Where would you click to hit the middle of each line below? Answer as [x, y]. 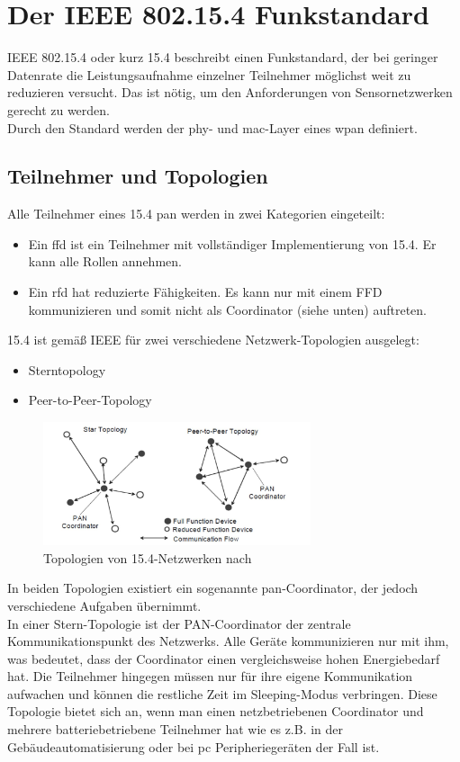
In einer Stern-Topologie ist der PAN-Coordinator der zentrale [179, 623]
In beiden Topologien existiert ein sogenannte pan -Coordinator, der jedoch [213, 588]
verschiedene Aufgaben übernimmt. [104, 605]
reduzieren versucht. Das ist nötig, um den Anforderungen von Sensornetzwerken [230, 92]
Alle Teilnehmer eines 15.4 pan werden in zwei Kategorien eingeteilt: [196, 214]
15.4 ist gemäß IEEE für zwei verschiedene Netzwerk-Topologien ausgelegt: [213, 340]
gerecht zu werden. [59, 109]
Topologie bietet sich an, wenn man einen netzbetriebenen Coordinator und [216, 711]
